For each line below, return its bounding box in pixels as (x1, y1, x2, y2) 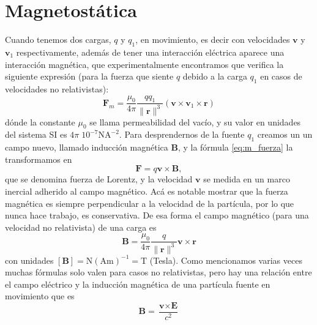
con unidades (5, 253, 54, 266)
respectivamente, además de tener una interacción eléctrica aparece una (16, 45, 285, 58)
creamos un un (257, 128, 313, 141)
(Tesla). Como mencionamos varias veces (149, 253, 302, 266)
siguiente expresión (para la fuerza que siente (5, 70, 174, 83)
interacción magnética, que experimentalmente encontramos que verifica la (5, 58, 284, 70)
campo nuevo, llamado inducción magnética (5, 141, 168, 154)
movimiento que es (5, 290, 75, 302)
